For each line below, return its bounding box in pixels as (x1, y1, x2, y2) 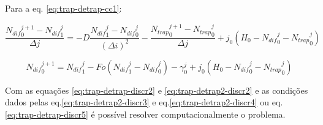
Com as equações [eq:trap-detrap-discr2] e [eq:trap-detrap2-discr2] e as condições (5, 83, 308, 96)
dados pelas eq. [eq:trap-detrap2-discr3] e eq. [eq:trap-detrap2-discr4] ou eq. (5, 96, 283, 108)
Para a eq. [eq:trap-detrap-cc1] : (5, 2, 122, 14)
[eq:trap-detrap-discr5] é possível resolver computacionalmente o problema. (5, 107, 286, 120)
